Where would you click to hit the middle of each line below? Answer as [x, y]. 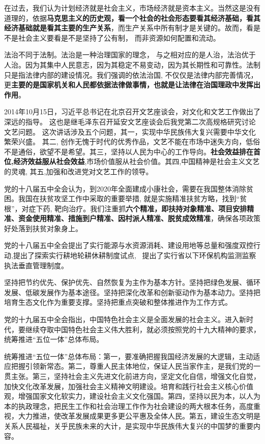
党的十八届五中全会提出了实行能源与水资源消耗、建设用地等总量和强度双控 [129, 245]
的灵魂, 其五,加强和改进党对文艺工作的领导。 [79, 171]
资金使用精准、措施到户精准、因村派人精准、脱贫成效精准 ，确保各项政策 [139, 218]
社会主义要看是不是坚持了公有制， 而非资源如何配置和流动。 [119, 37]
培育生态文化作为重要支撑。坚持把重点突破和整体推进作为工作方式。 [118, 302]
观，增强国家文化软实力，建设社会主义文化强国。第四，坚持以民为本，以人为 [132, 396]
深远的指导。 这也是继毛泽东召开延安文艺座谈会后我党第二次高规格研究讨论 [130, 121]
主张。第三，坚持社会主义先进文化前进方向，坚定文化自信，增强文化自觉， [136, 376]
